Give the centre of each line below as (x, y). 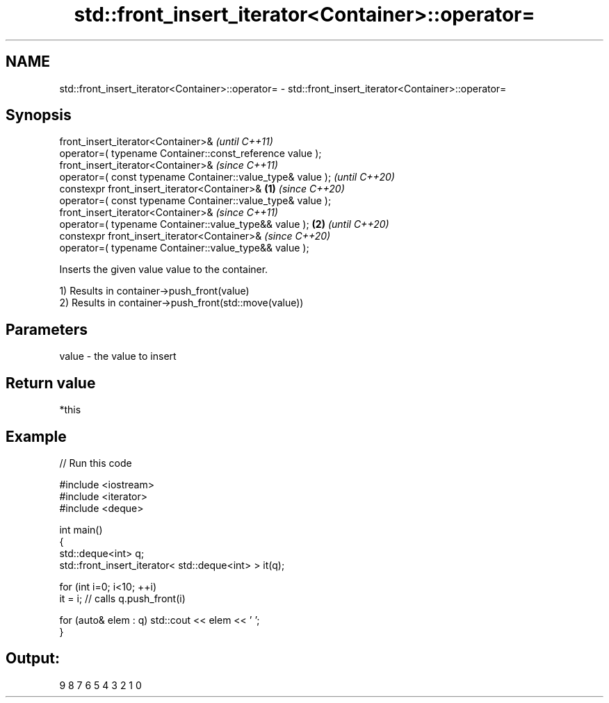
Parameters (47, 329)
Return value (51, 383)
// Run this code (96, 463)
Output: (33, 659)
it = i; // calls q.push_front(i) (122, 598)
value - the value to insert (118, 356)
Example (36, 436)
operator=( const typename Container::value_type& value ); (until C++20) (227, 177)
